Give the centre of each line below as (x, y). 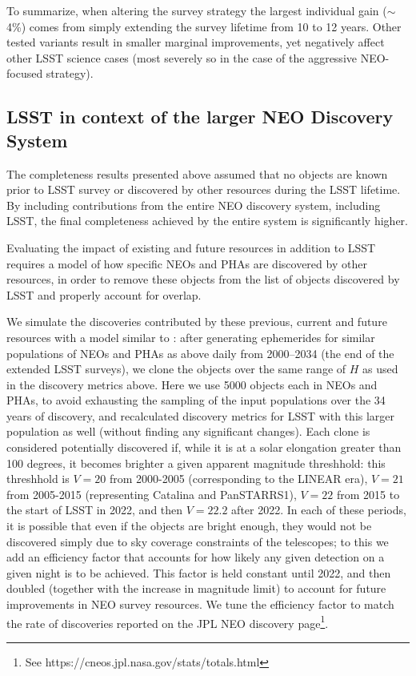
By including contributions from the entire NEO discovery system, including (194, 205)
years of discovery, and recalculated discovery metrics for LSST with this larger (201, 415)
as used (380, 369)
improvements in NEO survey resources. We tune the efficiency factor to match (200, 604)
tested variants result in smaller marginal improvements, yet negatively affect (196, 42)
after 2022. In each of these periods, (319, 510)
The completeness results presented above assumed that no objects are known (197, 173)
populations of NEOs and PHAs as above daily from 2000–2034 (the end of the (200, 353)
